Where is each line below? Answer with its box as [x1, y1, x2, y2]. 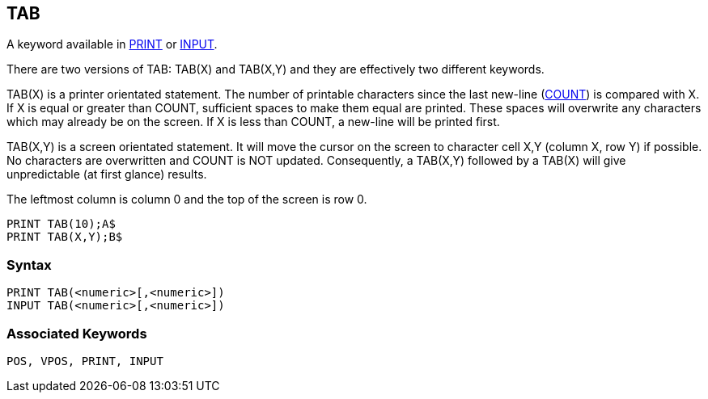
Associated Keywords [6, 325, 147, 342]
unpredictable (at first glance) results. [6, 167, 207, 182]
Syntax [6, 256, 52, 273]
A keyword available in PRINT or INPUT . [6, 37, 218, 52]
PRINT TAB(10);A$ [6, 217, 116, 231]
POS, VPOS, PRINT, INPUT [6, 354, 163, 367]
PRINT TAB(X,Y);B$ [6, 230, 123, 244]
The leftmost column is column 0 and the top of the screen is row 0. [6, 192, 367, 207]
